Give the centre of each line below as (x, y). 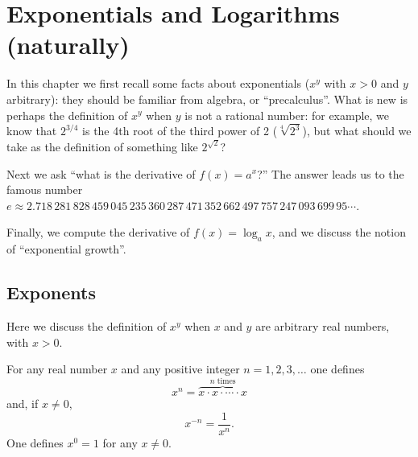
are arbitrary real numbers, (323, 325)
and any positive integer (180, 369)
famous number (45, 189)
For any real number (57, 369)
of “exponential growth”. (66, 249)
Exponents (51, 292)
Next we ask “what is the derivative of (101, 173)
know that (32, 131)
